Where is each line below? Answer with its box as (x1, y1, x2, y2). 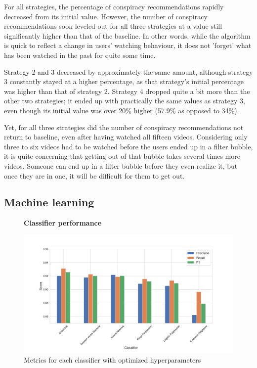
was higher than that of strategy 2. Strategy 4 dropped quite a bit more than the (4, 86, 250, 96)
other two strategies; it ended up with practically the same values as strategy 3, (4, 95, 245, 106)
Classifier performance (24, 218, 102, 228)
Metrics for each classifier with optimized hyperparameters (24, 354, 201, 365)
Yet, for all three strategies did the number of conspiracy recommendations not (4, 122, 244, 132)
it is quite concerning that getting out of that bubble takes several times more (4, 151, 240, 161)
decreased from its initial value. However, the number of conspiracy (4, 11, 208, 21)
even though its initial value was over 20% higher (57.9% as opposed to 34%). (4, 105, 239, 115)
